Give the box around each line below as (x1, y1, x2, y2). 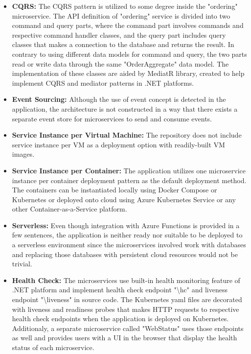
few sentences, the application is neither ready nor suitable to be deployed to (12, 230, 243, 240)
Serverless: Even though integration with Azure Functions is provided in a (12, 220, 240, 230)
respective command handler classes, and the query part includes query (12, 29, 226, 40)
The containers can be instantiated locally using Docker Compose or (12, 185, 217, 195)
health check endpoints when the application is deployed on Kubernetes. (12, 313, 229, 324)
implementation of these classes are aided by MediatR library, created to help (12, 68, 245, 78)
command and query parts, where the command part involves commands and (12, 20, 244, 30)
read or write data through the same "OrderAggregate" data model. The (12, 58, 229, 69)
